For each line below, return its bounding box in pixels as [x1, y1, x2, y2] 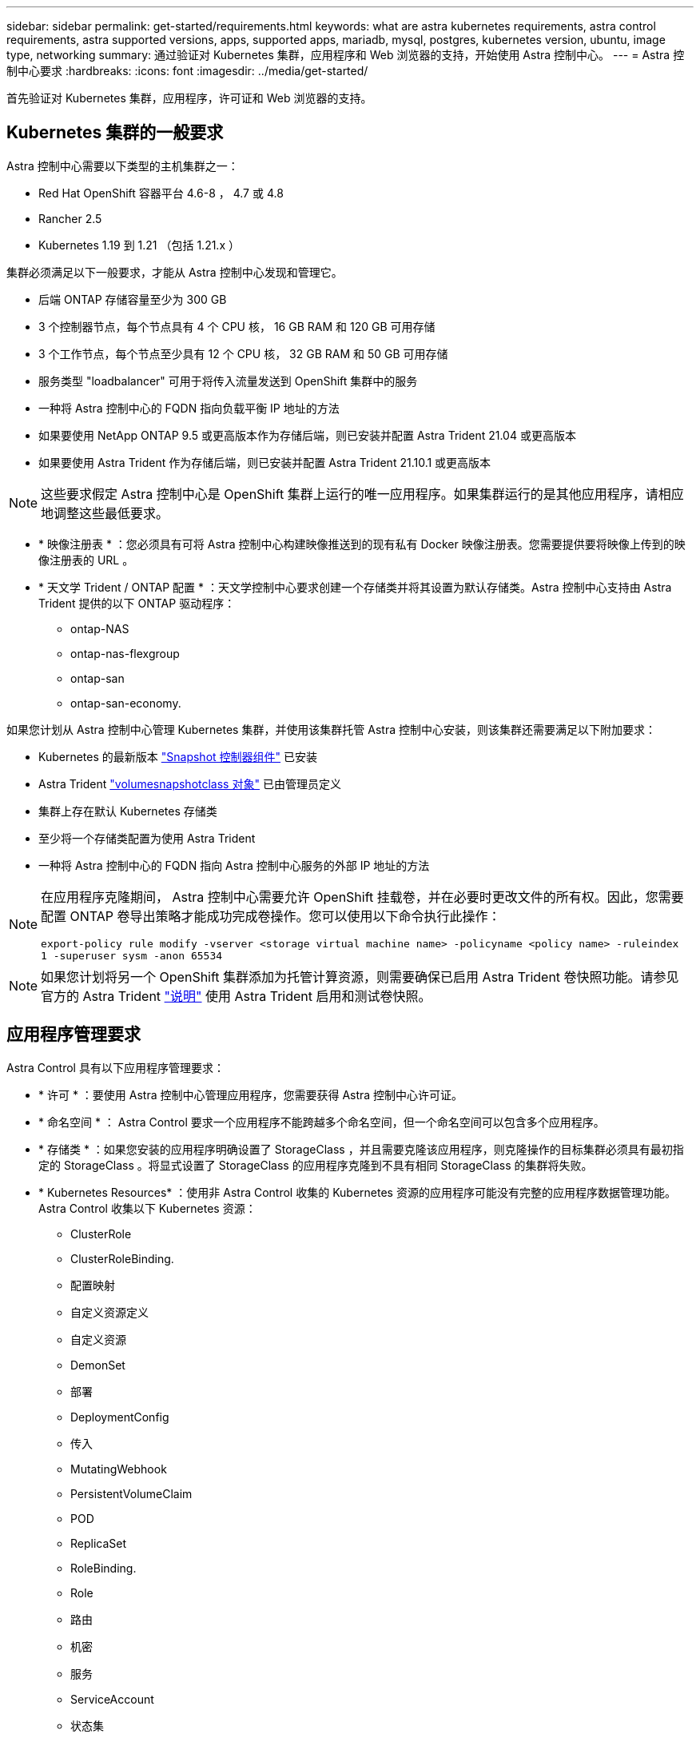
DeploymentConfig [70, 1409, 169, 1424]
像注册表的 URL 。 [38, 552, 134, 567]
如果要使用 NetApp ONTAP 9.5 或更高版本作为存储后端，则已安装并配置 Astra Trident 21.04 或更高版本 [38, 428, 576, 442]
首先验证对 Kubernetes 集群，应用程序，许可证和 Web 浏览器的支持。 [6, 91, 372, 105]
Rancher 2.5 [38, 211, 102, 225]
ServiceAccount [70, 1692, 154, 1706]
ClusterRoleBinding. [70, 1251, 174, 1266]
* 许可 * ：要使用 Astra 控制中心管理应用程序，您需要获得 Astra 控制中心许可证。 [38, 1087, 463, 1102]
